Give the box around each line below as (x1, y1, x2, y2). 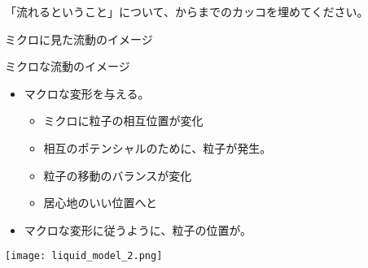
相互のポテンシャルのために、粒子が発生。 (43, 139, 272, 156)
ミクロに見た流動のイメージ (5, 30, 153, 47)
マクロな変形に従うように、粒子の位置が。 (24, 221, 252, 238)
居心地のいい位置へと (43, 194, 157, 211)
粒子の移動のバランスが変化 (43, 166, 192, 184)
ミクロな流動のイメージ (5, 58, 130, 75)
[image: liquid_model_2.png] (5, 250, 163, 262)
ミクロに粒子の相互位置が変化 (43, 112, 204, 129)
